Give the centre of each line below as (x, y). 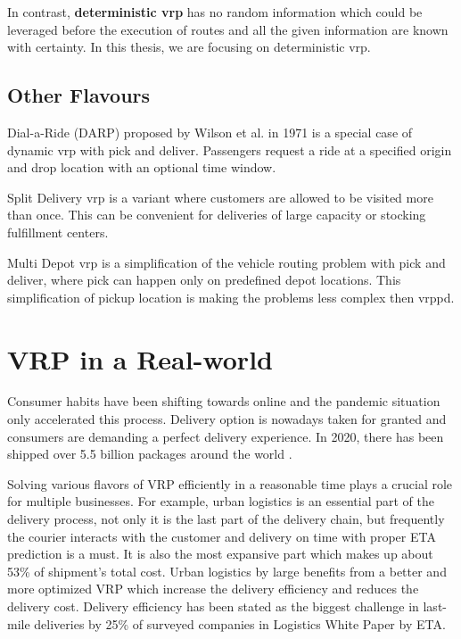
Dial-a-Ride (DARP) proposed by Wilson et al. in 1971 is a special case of (210, 132)
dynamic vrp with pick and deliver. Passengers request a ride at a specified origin (230, 149)
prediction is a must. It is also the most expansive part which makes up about (220, 554)
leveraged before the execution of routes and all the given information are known (228, 29)
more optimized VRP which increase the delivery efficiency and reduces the (213, 589)
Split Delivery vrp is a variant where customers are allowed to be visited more (220, 197)
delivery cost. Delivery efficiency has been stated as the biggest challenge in (213, 606)
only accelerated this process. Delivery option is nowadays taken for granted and (227, 419)
